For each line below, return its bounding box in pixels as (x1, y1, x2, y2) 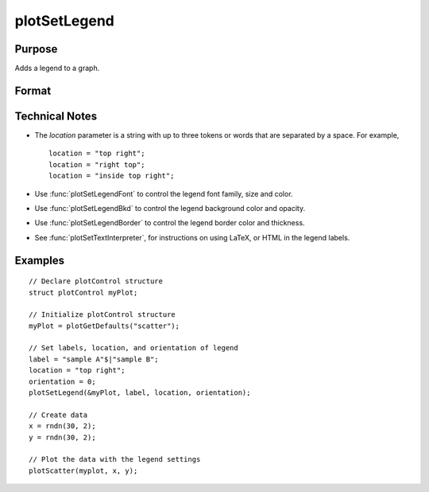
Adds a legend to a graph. (14, 64, 100, 73)
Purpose (14, 42, 58, 56)
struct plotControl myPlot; (29, 287, 138, 297)
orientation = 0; (29, 377, 96, 386)
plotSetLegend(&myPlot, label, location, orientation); (29, 389, 251, 397)
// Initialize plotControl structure (29, 310, 176, 319)
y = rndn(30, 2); (29, 432, 96, 442)
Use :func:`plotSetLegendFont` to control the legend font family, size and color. (34, 189, 293, 198)
